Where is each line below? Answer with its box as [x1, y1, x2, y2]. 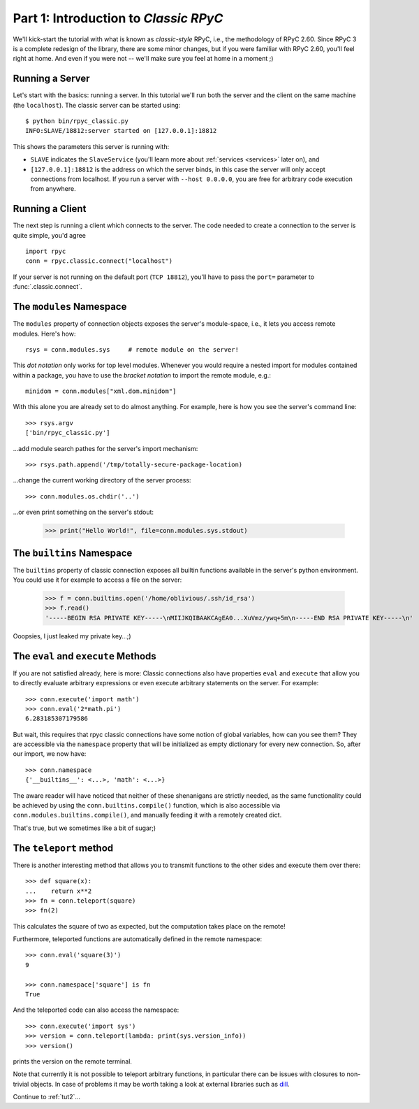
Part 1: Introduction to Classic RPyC [13, 10, 223, 26]
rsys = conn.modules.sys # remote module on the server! [25, 345, 239, 353]
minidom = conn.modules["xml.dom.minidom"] [25, 387, 177, 395]
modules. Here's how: [13, 329, 76, 338]
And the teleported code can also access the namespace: [13, 1006, 179, 1014]
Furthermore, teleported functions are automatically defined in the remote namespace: [13, 935, 262, 943]
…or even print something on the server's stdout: [13, 508, 154, 517]
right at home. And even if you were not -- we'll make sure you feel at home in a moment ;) [13, 55, 274, 63]
